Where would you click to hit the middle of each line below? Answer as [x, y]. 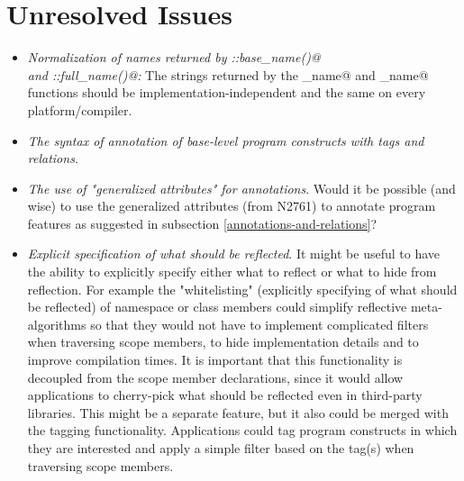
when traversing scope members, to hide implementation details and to [223, 342]
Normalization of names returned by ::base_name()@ [174, 57]
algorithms [57, 324]
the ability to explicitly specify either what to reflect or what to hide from [232, 272]
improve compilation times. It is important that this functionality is [215, 360]
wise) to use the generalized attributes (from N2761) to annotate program [232, 206]
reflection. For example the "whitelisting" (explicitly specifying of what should [242, 289]
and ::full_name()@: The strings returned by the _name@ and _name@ [228, 74]
